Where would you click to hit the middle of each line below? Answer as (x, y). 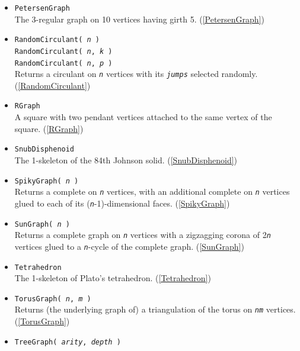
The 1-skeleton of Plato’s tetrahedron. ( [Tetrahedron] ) (113, 278)
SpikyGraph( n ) (47, 181)
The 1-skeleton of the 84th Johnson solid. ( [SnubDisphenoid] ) (126, 160)
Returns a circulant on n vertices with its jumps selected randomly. (136, 74)
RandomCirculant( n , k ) (63, 51)
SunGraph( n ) (42, 224)
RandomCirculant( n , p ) (63, 63)
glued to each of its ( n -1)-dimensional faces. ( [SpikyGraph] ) (122, 203)
